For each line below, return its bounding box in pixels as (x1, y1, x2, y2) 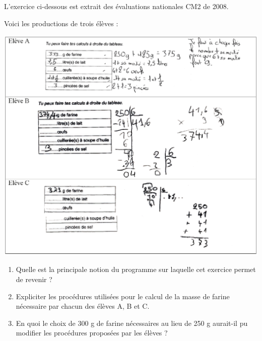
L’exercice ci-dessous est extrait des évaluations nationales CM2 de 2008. (4, 1, 229, 11)
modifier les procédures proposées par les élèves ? (16, 327, 168, 338)
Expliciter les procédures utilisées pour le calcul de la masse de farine (16, 291, 230, 301)
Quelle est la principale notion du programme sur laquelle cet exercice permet (16, 264, 256, 275)
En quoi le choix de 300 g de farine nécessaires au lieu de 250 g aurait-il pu (16, 317, 248, 328)
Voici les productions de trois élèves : (4, 18, 118, 28)
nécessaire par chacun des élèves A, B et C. (16, 301, 150, 311)
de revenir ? (16, 274, 52, 284)
